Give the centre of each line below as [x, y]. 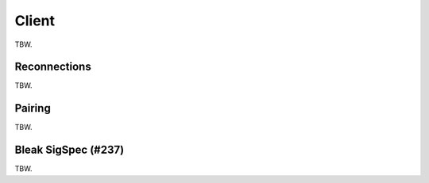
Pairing [33, 108]
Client [35, 21]
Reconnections [53, 67]
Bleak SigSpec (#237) [70, 150]
